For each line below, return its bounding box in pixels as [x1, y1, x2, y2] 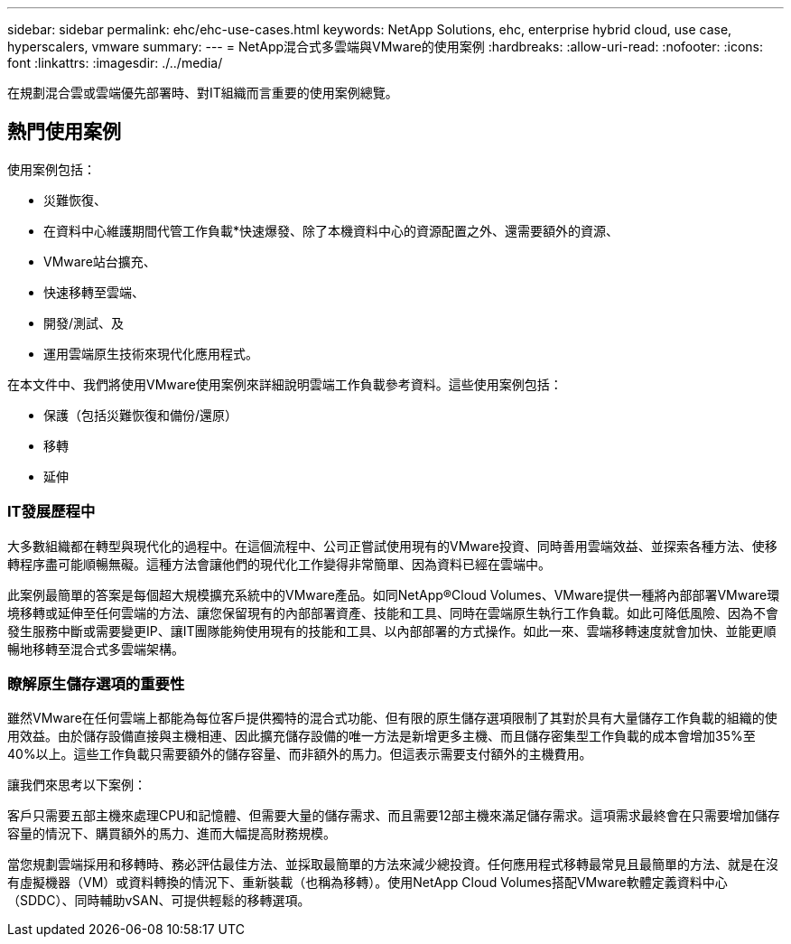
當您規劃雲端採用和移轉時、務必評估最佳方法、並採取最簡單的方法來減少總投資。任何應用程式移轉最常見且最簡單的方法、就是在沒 [7, 856, 778, 873]
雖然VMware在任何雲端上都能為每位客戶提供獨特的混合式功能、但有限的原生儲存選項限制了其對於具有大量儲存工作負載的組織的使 [7, 710, 777, 726]
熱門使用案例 [7, 120, 121, 144]
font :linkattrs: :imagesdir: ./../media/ [7, 55, 223, 70]
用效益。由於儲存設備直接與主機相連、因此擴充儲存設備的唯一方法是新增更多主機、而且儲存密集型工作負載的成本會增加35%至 [7, 728, 756, 744]
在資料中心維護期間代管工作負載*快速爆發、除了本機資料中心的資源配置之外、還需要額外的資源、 [43, 222, 619, 238]
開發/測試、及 [43, 314, 125, 331]
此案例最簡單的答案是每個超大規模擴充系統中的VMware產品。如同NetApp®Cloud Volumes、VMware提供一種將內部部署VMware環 [7, 586, 780, 603]
